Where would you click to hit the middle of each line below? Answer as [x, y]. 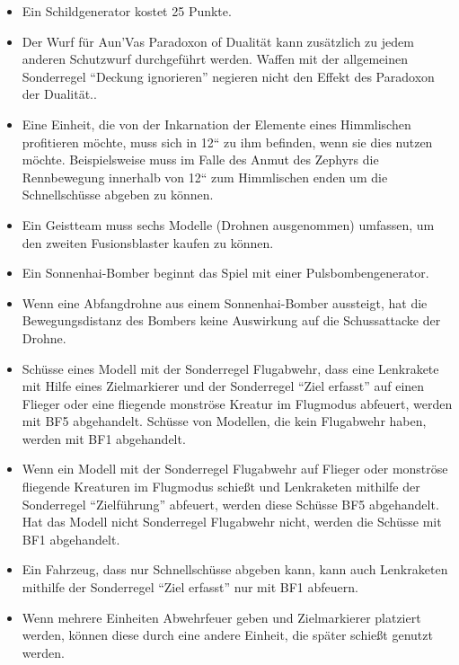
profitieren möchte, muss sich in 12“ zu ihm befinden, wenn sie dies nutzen [227, 142]
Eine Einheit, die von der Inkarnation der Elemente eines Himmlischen [216, 124]
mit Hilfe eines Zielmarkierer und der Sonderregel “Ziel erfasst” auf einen [223, 386]
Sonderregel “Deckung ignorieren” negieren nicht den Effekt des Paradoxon [228, 76]
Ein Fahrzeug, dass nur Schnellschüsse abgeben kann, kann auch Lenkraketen [235, 569]
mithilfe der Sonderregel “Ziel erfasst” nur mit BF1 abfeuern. [190, 587]
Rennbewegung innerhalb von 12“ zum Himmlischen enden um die [205, 177]
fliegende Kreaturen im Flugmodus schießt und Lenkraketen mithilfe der [221, 487]
